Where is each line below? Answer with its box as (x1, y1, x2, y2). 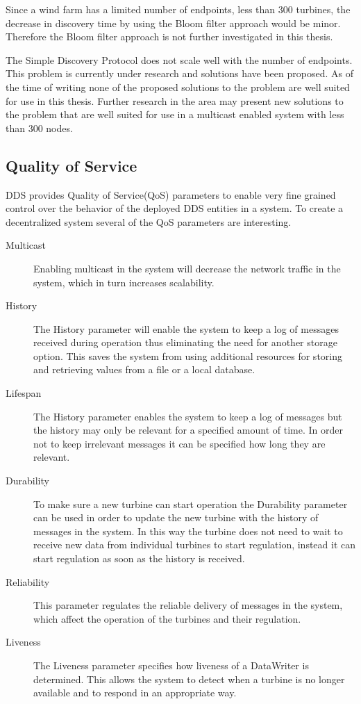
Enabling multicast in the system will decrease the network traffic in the (33, 261, 341, 275)
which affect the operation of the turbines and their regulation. (33, 611, 301, 625)
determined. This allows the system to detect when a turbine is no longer (33, 671, 345, 686)
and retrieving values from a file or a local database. (33, 362, 255, 377)
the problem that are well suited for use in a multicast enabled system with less (6, 107, 344, 122)
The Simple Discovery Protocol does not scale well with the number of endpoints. (6, 52, 353, 67)
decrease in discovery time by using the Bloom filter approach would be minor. (6, 15, 341, 30)
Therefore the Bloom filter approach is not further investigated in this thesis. (6, 29, 333, 44)
